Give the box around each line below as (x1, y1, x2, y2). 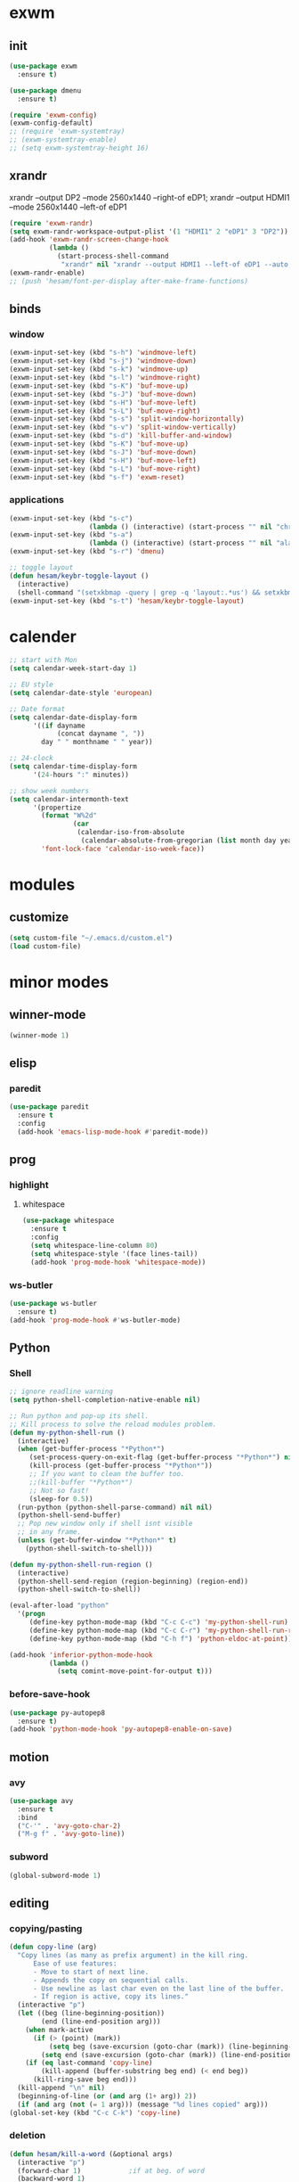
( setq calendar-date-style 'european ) (9, 688, 153, 697)
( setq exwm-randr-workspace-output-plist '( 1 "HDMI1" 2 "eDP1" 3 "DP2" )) (9, 226, 289, 236)
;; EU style (9, 680, 53, 689)
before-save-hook (9, 1688, 91, 1701)
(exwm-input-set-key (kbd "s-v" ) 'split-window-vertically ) (9, 422, 238, 432)
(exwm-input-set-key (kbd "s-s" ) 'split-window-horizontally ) (9, 414, 245, 423)
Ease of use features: (32, 1959, 117, 1968)
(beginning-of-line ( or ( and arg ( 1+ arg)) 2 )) (17, 2091, 198, 2101)
